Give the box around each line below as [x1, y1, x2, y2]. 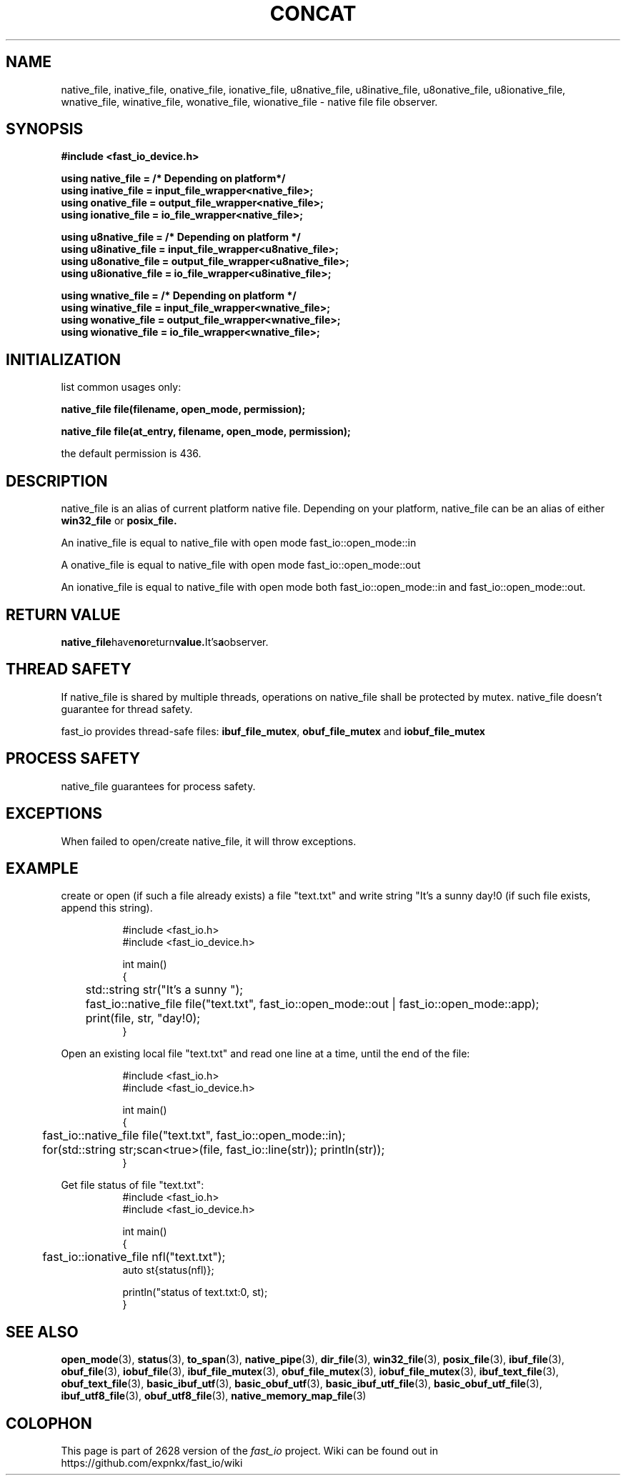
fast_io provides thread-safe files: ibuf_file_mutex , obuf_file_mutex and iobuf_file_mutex [61, 724, 485, 737]
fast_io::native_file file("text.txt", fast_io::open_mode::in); [42, 1128, 346, 1143]
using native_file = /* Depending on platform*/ [61, 172, 286, 185]
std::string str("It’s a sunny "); [85, 982, 244, 997]
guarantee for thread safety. [61, 702, 193, 715]
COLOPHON [6, 1414, 92, 1432]
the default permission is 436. [61, 447, 202, 460]
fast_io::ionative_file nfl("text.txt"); [42, 1250, 226, 1265]
